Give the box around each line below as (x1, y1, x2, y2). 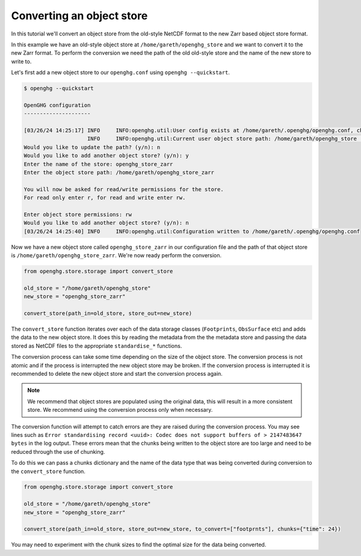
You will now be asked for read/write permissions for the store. (23, 186, 224, 192)
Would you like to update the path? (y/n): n (23, 144, 161, 150)
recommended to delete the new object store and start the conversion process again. (11, 370, 223, 377)
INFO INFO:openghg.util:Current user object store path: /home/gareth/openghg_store (87, 135, 357, 142)
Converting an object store (11, 9, 148, 22)
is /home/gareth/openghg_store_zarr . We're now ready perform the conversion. (11, 252, 222, 259)
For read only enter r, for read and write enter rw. (23, 194, 186, 201)
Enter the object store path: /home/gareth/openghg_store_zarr (23, 169, 215, 176)
